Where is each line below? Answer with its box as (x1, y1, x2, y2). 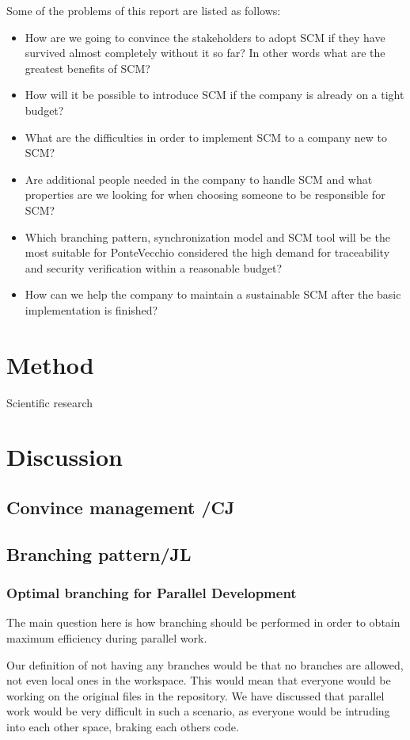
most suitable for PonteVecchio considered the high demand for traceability (25, 244, 390, 261)
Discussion (6, 441, 123, 473)
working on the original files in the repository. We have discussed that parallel (6, 687, 385, 704)
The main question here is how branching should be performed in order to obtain (6, 614, 401, 631)
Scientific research (6, 394, 93, 410)
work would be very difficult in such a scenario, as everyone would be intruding (6, 703, 390, 719)
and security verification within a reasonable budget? (25, 259, 283, 276)
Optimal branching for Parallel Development (6, 583, 297, 603)
